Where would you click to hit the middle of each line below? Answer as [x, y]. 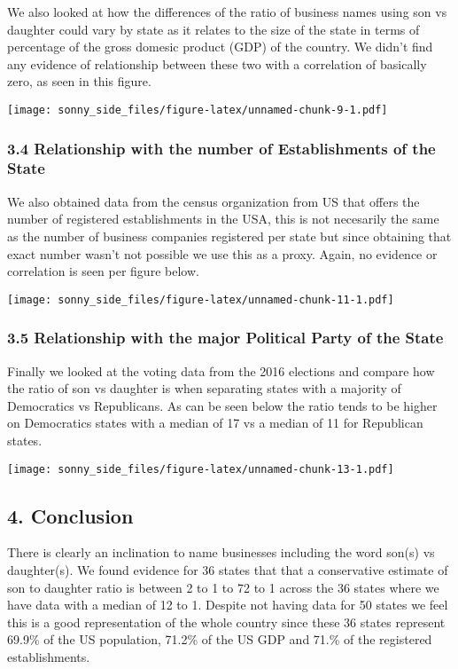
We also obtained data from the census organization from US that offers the [213, 201]
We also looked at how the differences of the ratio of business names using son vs [227, 12]
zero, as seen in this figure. [79, 81]
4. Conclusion [70, 515]
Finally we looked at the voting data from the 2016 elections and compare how [221, 370]
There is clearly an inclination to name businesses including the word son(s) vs [221, 552]
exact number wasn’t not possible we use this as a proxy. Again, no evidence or [222, 253]
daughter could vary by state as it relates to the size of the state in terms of [213, 29]
